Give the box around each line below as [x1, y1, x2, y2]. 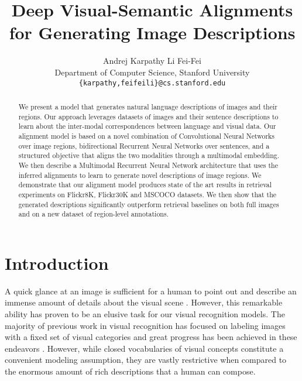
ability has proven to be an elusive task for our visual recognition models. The [5, 307, 285, 320]
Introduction [5, 250, 109, 274]
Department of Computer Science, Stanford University [54, 66, 250, 78]
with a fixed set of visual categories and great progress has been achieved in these [5, 331, 297, 343]
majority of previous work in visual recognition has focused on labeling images [5, 319, 286, 331]
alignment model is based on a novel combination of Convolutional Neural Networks [18, 131, 275, 140]
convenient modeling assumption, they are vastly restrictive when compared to [5, 353, 287, 366]
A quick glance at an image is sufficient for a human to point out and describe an [5, 284, 297, 297]
